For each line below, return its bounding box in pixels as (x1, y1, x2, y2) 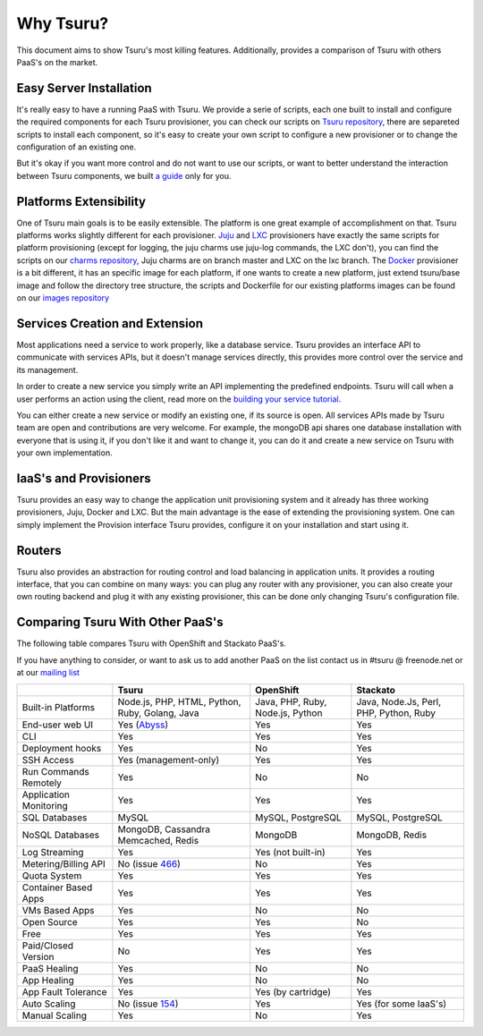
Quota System (21, 869, 82, 881)
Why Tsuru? (16, 13, 109, 33)
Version (21, 950, 55, 963)
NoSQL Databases (21, 828, 100, 841)
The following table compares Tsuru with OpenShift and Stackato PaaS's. (16, 638, 286, 649)
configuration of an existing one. (16, 141, 137, 152)
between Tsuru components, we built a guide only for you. (16, 170, 232, 181)
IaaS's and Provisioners (16, 471, 151, 486)
